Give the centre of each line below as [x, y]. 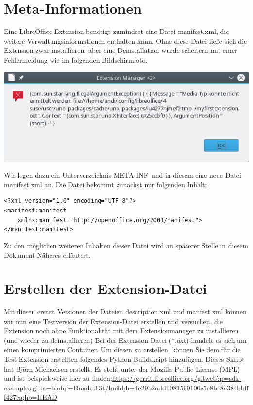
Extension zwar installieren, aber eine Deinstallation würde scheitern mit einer [121, 50]
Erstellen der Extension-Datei [106, 288]
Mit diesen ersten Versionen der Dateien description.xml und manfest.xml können [125, 312]
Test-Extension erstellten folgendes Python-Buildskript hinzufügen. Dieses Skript [124, 359]
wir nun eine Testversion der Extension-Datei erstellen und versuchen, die [113, 321]
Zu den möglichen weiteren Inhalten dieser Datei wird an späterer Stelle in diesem [126, 245]
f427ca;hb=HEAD [31, 397]
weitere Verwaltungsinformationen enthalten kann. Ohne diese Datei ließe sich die [126, 40]
